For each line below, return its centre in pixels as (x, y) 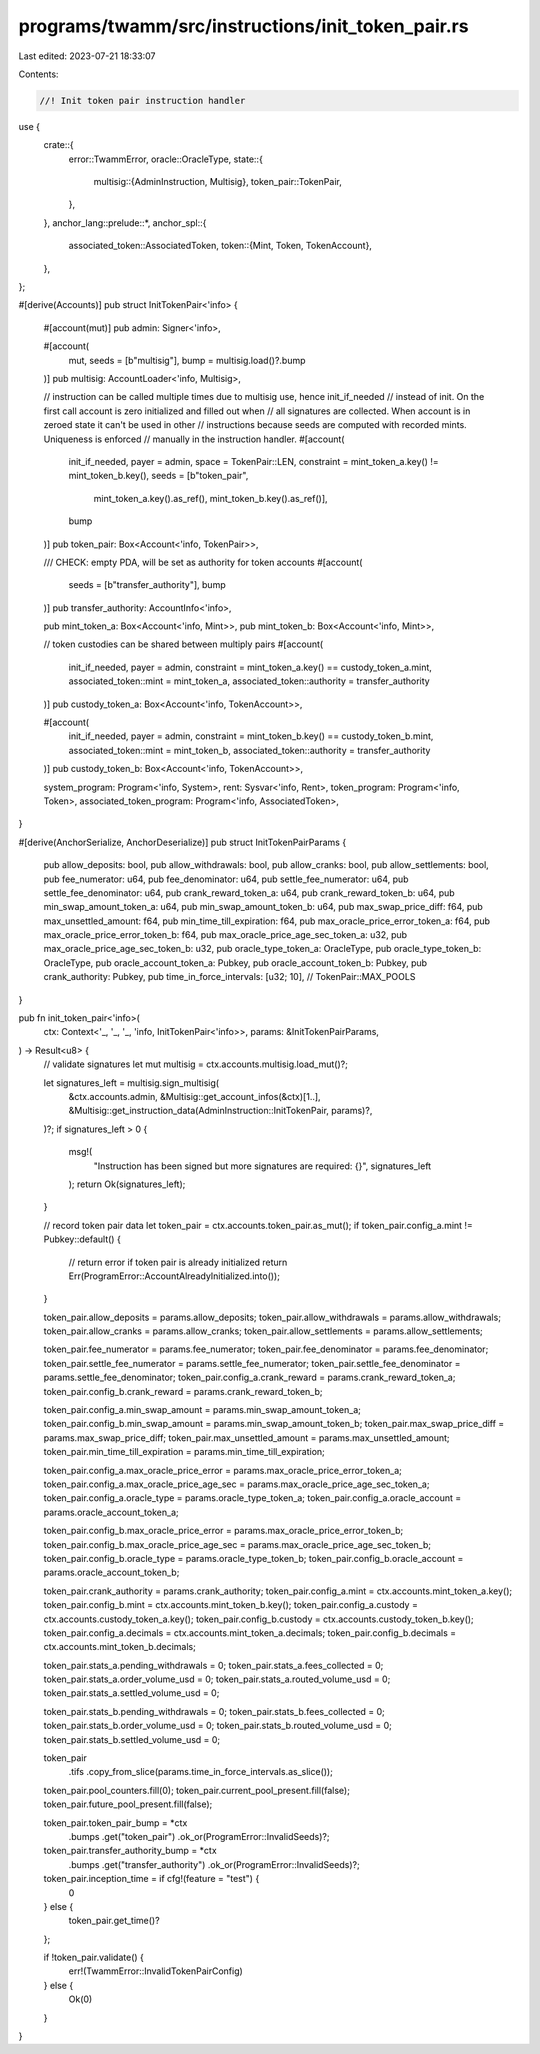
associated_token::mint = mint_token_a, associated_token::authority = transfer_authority (249, 681)
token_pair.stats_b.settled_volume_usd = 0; (132, 1739)
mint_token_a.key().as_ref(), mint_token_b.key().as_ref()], (211, 498)
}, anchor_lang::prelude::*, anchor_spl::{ (125, 222)
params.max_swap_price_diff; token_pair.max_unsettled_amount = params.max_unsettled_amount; (246, 1437)
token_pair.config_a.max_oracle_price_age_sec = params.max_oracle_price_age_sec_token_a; (236, 1484)
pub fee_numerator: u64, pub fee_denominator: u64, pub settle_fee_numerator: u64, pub (226, 879)
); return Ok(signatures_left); (127, 1184)
